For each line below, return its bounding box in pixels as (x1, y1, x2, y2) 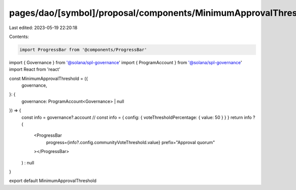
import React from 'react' (9, 67, 61, 73)
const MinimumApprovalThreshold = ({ (9, 76, 88, 81)
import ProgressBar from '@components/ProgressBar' (19, 47, 148, 52)
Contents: (9, 34, 29, 39)
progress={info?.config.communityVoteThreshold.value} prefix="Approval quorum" (46, 139, 215, 145)
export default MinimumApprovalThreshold (9, 178, 97, 184)
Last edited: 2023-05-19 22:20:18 (9, 25, 77, 31)
